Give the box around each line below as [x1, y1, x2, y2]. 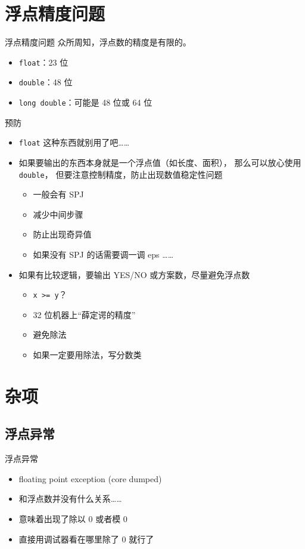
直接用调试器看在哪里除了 [18, 532, 119, 545]
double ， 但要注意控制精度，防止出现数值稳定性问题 [18, 168, 223, 180]
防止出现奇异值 [33, 228, 92, 240]
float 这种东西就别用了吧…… [18, 136, 130, 149]
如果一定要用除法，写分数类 [33, 348, 142, 360]
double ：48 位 [18, 76, 73, 88]
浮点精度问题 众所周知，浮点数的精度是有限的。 [5, 36, 191, 48]
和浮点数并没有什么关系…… [18, 492, 122, 505]
